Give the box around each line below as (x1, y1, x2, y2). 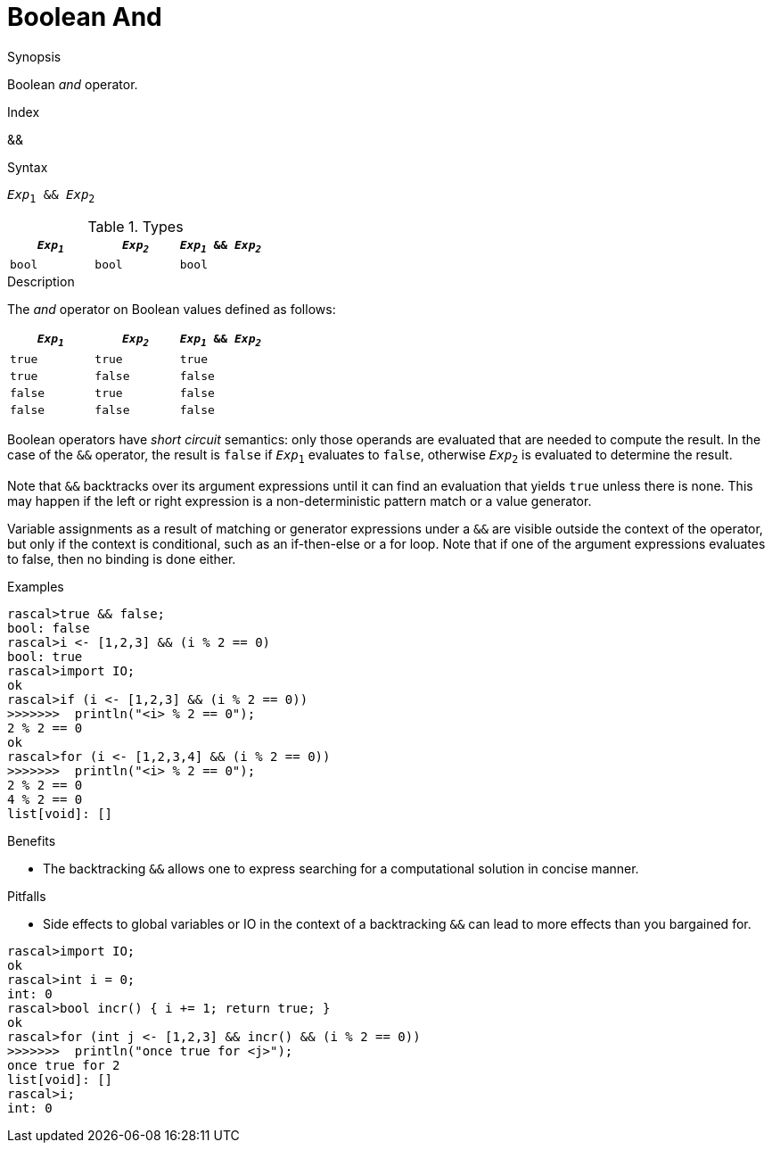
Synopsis (7, 48, 62, 64)
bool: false (7, 620, 90, 635)
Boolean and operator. (7, 76, 138, 92)
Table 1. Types (87, 217, 184, 236)
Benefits (7, 832, 56, 848)
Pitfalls (7, 888, 46, 904)
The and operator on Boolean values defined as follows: (7, 302, 336, 318)
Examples (7, 578, 64, 594)
